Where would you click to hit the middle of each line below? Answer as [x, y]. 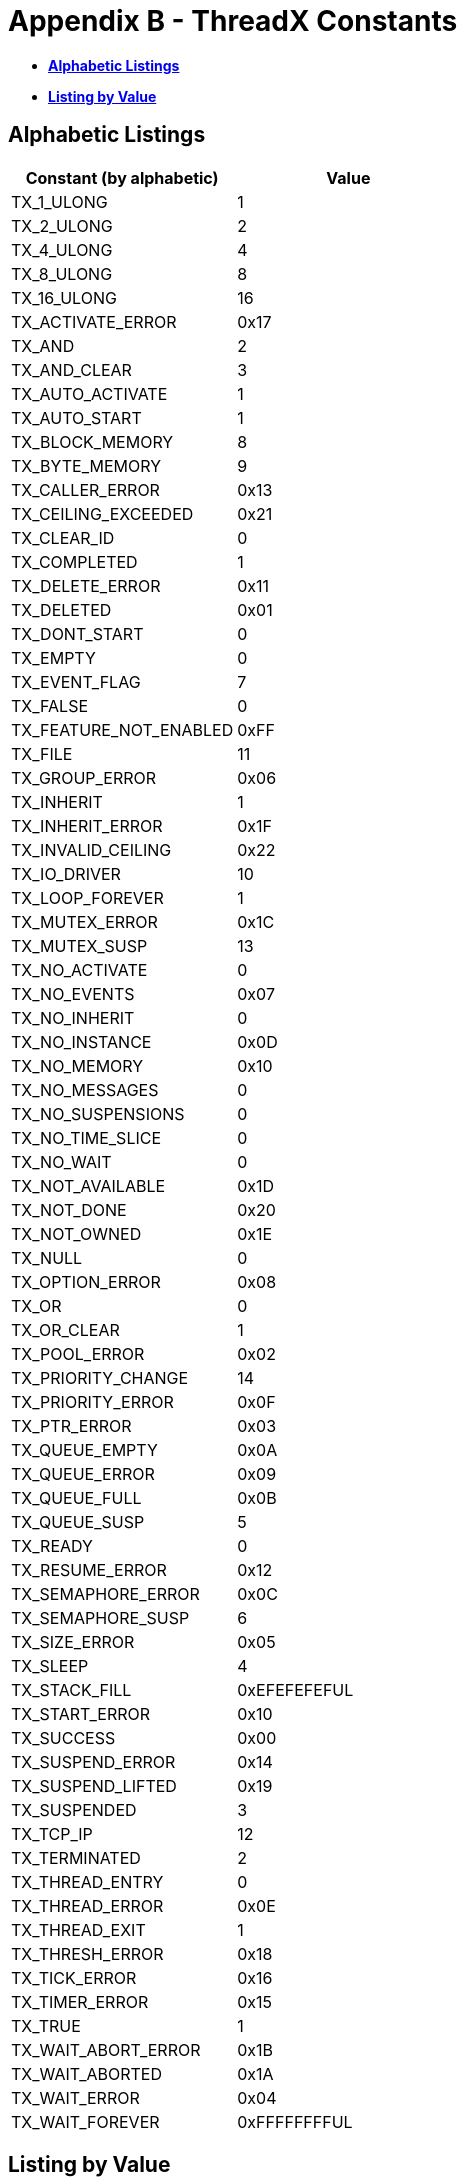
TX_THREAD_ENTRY [87, 1881]
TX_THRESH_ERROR [87, 1953]
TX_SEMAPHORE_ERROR [105, 1593]
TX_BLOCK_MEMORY [92, 441]
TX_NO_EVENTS [73, 993]
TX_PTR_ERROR [71, 1425]
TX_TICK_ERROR [74, 1977]
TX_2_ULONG [62, 225]
